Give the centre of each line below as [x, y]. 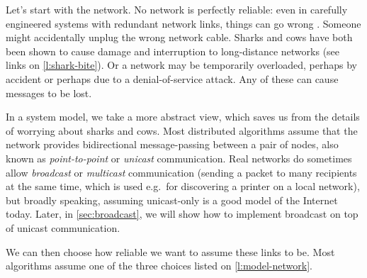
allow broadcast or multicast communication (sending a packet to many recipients [181, 172]
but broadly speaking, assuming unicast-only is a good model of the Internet [172, 200]
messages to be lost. [49, 93]
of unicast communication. [63, 227]
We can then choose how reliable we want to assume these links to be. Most [170, 251]
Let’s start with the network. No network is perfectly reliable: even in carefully [177, 9]
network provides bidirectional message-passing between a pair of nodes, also [172, 144]
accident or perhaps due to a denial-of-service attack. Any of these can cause [172, 78]
